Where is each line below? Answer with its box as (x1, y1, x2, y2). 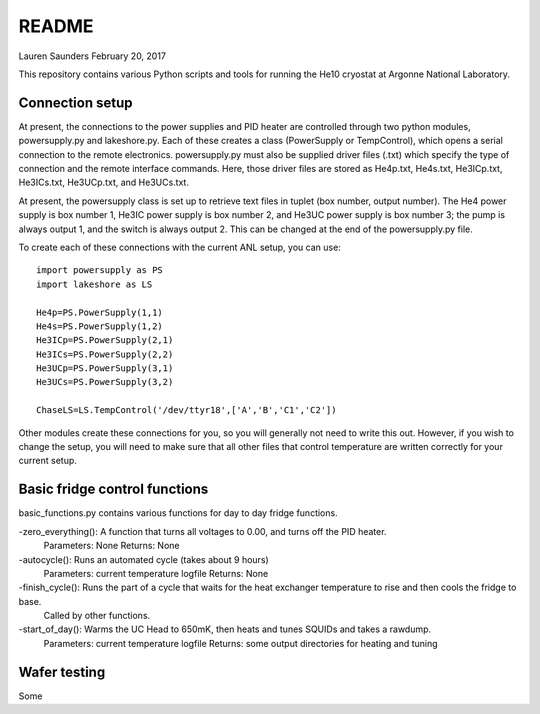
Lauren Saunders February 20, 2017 (18, 50, 167, 62)
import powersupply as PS (36, 265, 164, 276)
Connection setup (18, 94, 134, 111)
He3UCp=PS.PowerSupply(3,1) (36, 363, 174, 374)
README (18, 15, 94, 37)
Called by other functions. (43, 610, 151, 622)
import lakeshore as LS (36, 278, 153, 290)
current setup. (18, 455, 77, 467)
